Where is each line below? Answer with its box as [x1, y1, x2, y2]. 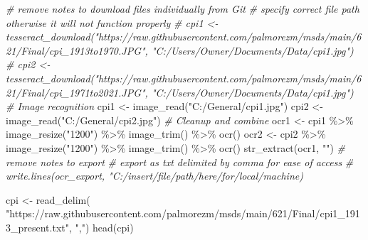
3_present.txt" [6, 219, 69, 234]
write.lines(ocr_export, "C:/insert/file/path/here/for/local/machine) [6, 168, 303, 183]
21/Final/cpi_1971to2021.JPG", [6, 84, 148, 99]
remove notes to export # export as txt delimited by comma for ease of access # [6, 154, 354, 169]
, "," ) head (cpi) [68, 219, 134, 234]
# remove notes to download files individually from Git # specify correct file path [6, 1, 359, 16]
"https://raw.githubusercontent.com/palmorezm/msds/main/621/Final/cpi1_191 [6, 206, 360, 221]
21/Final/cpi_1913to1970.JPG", [6, 43, 148, 58]
